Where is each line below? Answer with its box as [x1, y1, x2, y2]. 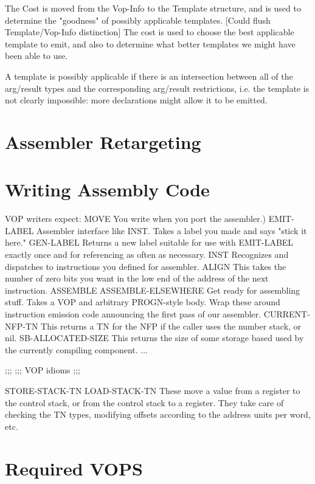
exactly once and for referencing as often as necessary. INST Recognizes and [5, 248, 289, 261]
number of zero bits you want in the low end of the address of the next [5, 272, 269, 285]
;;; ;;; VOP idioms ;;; [5, 364, 80, 376]
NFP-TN [5, 319, 38, 332]
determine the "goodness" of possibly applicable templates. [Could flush [5, 13, 271, 26]
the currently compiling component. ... [5, 343, 148, 356]
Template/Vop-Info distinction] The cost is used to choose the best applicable [5, 26, 294, 38]
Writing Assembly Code [5, 177, 210, 202]
